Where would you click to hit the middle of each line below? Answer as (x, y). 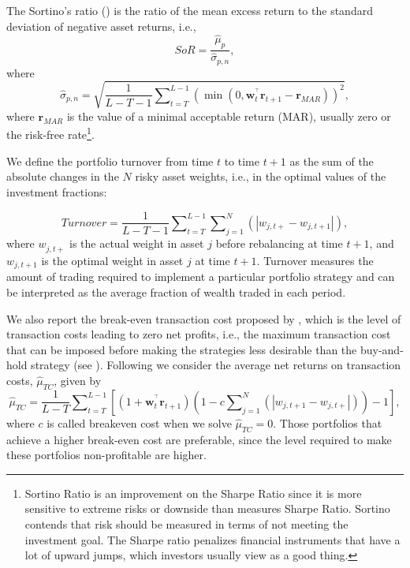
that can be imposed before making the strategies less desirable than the (182, 349)
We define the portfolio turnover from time (110, 161)
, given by (78, 380)
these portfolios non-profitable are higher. (106, 455)
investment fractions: (57, 191)
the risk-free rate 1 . (50, 133)
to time (242, 161)
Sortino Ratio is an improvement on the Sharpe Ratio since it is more (193, 493)
